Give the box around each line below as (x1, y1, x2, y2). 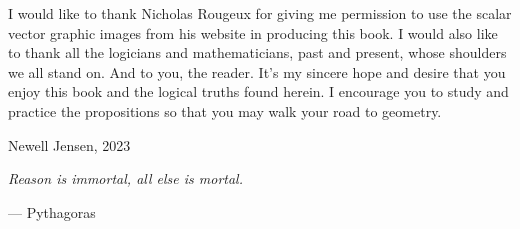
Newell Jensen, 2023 (8, 134, 131, 155)
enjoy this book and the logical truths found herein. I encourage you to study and (8, 81, 509, 102)
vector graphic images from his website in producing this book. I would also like (8, 22, 498, 43)
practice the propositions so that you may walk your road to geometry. (8, 100, 442, 121)
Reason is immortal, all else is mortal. (8, 168, 243, 189)
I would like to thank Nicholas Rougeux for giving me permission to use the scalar (8, 3, 512, 23)
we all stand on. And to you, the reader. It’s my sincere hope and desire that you (8, 61, 506, 82)
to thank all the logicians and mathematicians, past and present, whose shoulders (8, 42, 507, 63)
